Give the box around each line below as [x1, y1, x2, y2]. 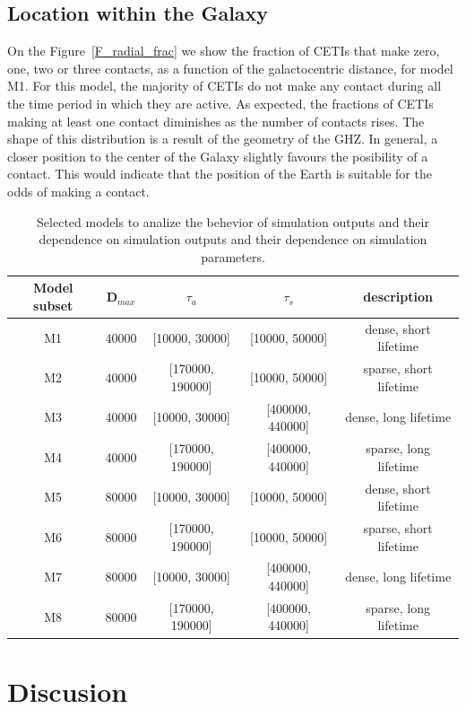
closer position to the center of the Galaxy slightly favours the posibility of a [7, 146, 428, 165]
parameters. [201, 247, 265, 266]
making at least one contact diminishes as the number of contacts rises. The [7, 111, 425, 130]
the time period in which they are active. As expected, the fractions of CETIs [7, 93, 434, 112]
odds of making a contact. [7, 181, 150, 200]
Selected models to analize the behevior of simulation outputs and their [37, 212, 429, 231]
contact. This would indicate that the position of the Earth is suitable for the [7, 164, 432, 183]
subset [33, 295, 73, 314]
